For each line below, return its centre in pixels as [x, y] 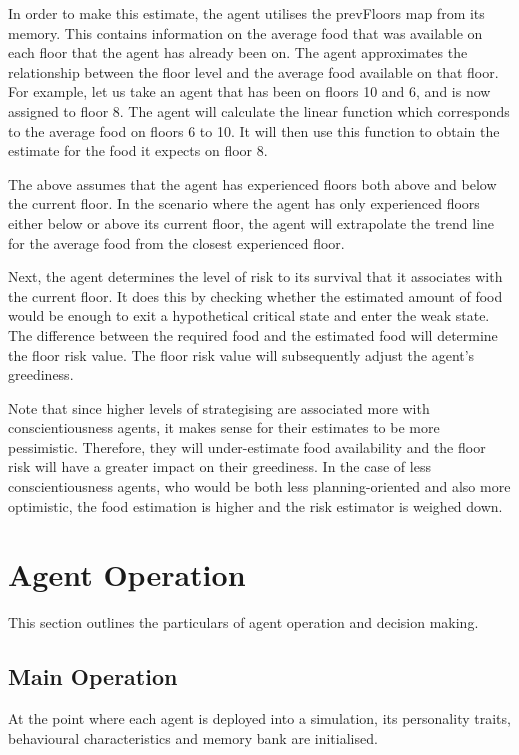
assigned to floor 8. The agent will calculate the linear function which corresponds [259, 110]
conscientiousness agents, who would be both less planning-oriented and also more [259, 486]
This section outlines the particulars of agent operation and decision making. [243, 622]
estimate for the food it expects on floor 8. [138, 150]
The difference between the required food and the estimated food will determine [253, 334]
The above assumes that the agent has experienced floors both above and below [252, 183]
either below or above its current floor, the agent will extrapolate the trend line [251, 222]
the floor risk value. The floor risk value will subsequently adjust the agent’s [241, 354]
